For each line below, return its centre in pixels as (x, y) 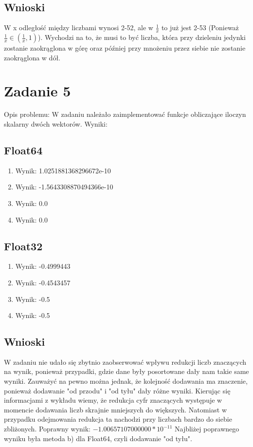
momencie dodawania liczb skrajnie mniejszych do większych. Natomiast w (116, 409)
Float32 (23, 246)
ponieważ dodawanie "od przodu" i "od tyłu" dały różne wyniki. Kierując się (117, 390)
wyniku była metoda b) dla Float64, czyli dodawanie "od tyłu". (98, 438)
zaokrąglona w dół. (32, 57)
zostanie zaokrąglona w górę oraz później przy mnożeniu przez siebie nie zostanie (125, 48)
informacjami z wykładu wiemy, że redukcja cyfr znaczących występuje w (113, 400)
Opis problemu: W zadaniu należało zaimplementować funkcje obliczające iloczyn (125, 114)
